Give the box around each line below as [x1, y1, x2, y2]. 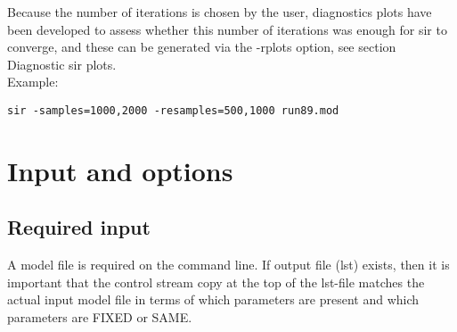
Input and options [7, 152, 233, 188]
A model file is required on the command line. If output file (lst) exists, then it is [7, 255, 450, 274]
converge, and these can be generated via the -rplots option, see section [7, 37, 396, 56]
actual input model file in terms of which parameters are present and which [7, 290, 420, 309]
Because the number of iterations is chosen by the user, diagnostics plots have [7, 3, 432, 21]
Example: [7, 72, 59, 91]
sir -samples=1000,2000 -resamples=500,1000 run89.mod [7, 104, 339, 117]
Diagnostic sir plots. [7, 54, 117, 73]
